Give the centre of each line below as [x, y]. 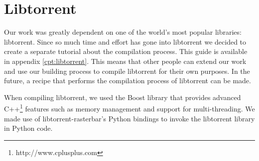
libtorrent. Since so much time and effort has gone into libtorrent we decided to [125, 41]
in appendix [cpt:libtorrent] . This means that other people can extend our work [125, 61]
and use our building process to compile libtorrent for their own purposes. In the [127, 71]
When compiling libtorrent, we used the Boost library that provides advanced [123, 97]
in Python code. [28, 128]
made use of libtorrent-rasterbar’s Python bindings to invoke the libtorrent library [129, 118]
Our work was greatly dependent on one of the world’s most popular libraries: [123, 32]
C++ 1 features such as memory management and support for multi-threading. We [129, 108]
